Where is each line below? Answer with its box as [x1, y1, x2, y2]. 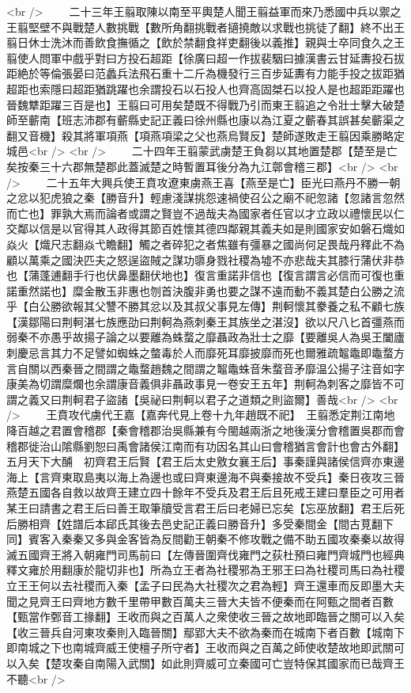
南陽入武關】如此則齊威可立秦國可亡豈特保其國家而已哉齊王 [94, 654, 405, 671]
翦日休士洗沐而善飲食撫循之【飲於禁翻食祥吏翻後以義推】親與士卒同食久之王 [6, 34, 405, 51]
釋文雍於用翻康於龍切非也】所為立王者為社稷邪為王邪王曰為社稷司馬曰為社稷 [6, 562, 405, 578]
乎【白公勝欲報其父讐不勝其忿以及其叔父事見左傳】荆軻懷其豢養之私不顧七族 [6, 298, 405, 314]
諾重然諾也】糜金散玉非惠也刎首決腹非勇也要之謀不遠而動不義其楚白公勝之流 [6, 282, 405, 299]
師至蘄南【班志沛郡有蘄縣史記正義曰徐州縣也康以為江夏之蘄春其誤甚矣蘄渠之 [6, 112, 405, 128]
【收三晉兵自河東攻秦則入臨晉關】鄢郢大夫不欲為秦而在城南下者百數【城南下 [6, 623, 405, 640]
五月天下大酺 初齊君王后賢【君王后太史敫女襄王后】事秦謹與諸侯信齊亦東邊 [6, 453, 405, 470]
